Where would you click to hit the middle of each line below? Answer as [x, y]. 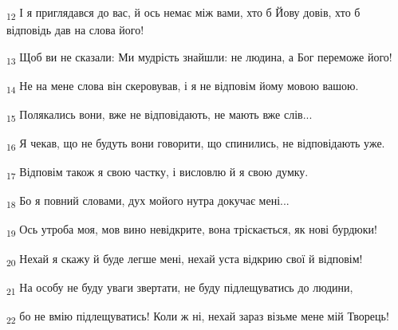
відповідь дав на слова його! [75, 30]
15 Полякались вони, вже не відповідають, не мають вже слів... [160, 115]
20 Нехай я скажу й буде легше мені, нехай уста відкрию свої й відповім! [185, 259]
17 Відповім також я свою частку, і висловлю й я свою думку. [158, 173]
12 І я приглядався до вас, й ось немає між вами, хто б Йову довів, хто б [183, 13]
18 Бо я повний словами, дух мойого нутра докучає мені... [148, 202]
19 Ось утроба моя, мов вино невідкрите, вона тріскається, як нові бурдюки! [192, 230]
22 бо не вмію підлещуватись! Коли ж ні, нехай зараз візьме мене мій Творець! [198, 316]
